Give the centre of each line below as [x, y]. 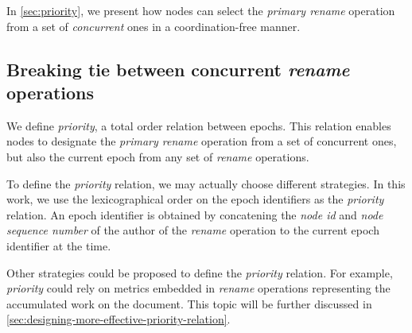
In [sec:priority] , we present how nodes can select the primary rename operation [201, 10]
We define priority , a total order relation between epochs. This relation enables [199, 125]
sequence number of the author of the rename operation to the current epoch [193, 230]
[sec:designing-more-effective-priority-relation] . [119, 319]
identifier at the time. [59, 245]
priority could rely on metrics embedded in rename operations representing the [198, 288]
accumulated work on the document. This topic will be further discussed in [189, 303]
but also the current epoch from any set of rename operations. [158, 156]
